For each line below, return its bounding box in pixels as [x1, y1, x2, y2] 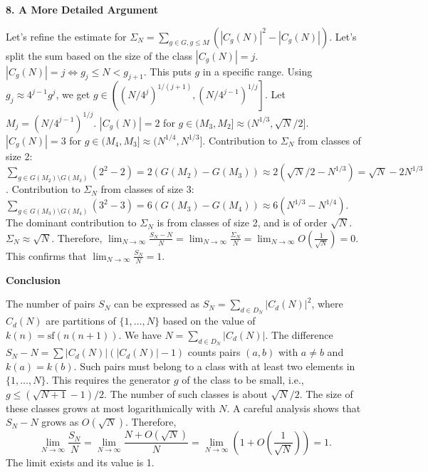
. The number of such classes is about [104, 386, 268, 401]
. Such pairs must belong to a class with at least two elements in [73, 358, 355, 373]
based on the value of [162, 313, 256, 328]
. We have [118, 327, 162, 342]
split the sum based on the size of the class [6, 48, 193, 63]
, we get [56, 87, 90, 102]
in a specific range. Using [202, 63, 313, 78]
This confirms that [6, 248, 87, 263]
